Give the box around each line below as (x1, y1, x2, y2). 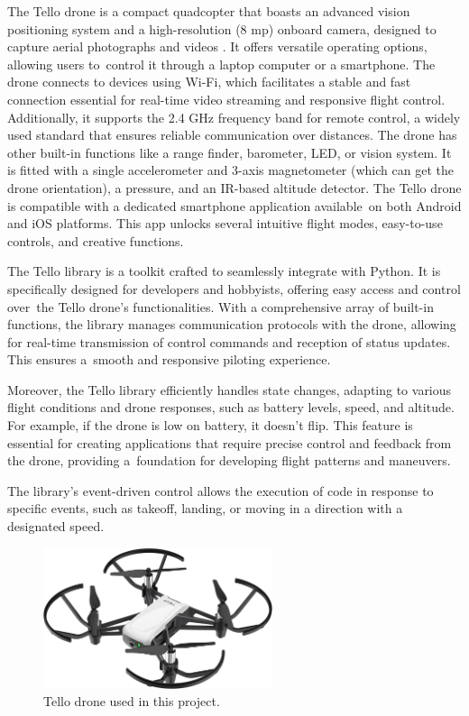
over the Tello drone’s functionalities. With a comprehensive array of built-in (7, 297, 434, 316)
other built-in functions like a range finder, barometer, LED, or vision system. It (7, 142, 452, 161)
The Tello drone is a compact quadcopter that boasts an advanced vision (7, 2, 410, 20)
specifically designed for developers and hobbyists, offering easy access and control (7, 279, 461, 298)
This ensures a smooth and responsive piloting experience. (7, 350, 331, 369)
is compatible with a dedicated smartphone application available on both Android (7, 196, 462, 215)
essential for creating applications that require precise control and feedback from (7, 433, 452, 452)
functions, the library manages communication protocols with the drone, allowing (7, 315, 456, 334)
